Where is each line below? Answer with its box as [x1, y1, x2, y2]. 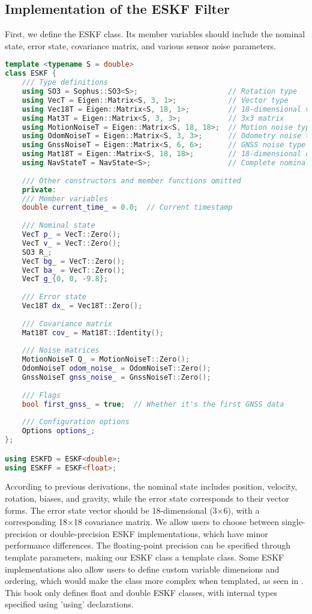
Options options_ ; [22, 427, 95, 436]
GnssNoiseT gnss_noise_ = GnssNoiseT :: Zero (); [22, 373, 211, 382]
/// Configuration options [22, 418, 130, 427]
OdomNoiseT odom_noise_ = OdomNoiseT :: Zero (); [22, 364, 211, 373]
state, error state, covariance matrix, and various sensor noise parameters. [5, 39, 276, 52]
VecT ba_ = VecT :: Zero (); [22, 266, 125, 275]
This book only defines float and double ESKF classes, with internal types [5, 586, 277, 598]
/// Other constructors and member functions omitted [22, 176, 241, 185]
